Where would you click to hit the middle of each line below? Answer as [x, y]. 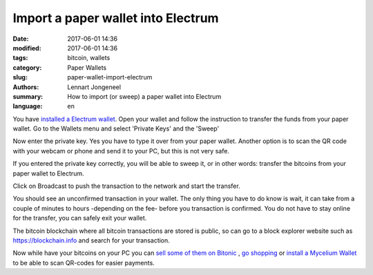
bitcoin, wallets [89, 58]
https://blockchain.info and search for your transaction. [92, 240]
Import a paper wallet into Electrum [116, 18]
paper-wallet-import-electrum [110, 77]
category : [27, 67]
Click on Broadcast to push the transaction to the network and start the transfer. [127, 186]
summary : [28, 96]
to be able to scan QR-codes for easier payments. [84, 263]
